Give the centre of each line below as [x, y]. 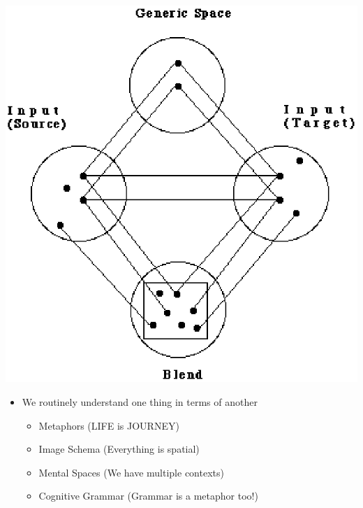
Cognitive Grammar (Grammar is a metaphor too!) [148, 496]
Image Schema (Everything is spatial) [119, 449]
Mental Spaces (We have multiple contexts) [131, 472]
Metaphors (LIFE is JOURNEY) [109, 425]
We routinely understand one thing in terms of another [140, 401]
